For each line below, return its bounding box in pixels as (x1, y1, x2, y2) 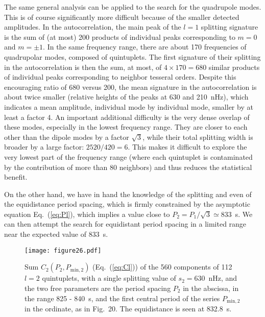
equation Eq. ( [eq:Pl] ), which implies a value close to (4, 208, 170, 219)
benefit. (4, 172, 28, 182)
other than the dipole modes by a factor (4, 131, 129, 142)
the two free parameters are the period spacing (25, 282, 171, 293)
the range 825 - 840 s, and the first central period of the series (25, 292, 220, 303)
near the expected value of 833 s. (4, 229, 108, 239)
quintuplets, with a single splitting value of (42, 273, 176, 283)
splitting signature (201, 21, 258, 32)
